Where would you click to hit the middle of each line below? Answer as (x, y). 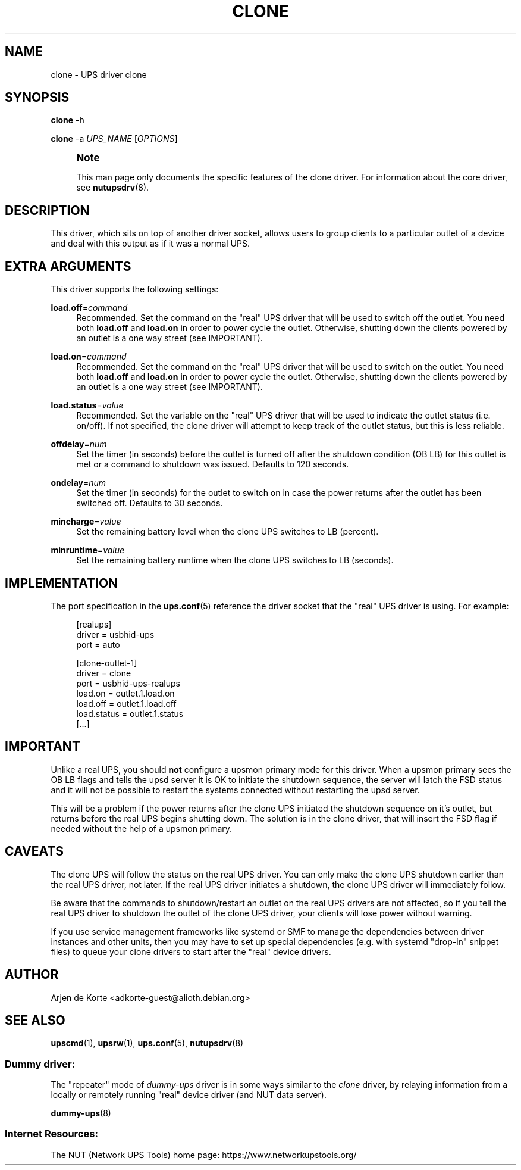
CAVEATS (34, 851)
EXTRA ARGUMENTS (68, 266)
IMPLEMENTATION (62, 583)
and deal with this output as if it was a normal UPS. (150, 244)
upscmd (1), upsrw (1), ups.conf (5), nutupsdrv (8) (147, 1043)
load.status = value (87, 405)
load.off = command (89, 308)
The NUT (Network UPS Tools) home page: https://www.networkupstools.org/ (204, 1155)
